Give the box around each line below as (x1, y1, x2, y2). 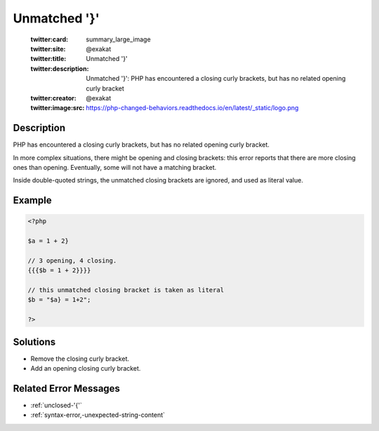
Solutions (13, 336, 56, 347)
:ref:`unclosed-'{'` (30, 401, 82, 410)
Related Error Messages (13, 383, 121, 394)
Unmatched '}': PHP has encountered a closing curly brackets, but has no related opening (86, 74, 346, 83)
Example (13, 194, 52, 206)
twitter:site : (30, 44, 66, 53)
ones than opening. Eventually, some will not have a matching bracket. (13, 163, 217, 171)
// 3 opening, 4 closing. (27, 256, 117, 265)
